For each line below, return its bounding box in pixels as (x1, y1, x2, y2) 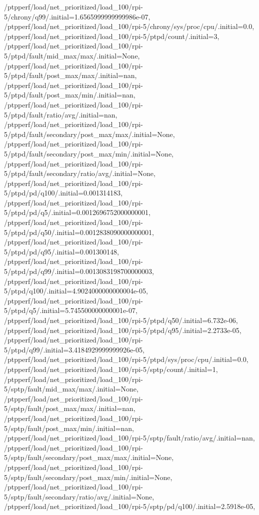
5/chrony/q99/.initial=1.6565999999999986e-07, (4, 11, 150, 21)
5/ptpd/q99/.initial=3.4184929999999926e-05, (4, 344, 144, 354)
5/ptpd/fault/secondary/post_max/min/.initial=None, (4, 148, 173, 158)
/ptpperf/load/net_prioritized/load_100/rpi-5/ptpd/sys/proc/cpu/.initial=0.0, (4, 354, 248, 364)
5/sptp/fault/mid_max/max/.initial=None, (4, 383, 138, 394)
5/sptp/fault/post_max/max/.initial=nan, (4, 403, 135, 413)
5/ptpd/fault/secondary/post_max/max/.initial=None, (4, 128, 175, 139)
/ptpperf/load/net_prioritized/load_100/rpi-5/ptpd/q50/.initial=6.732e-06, (4, 315, 238, 325)
